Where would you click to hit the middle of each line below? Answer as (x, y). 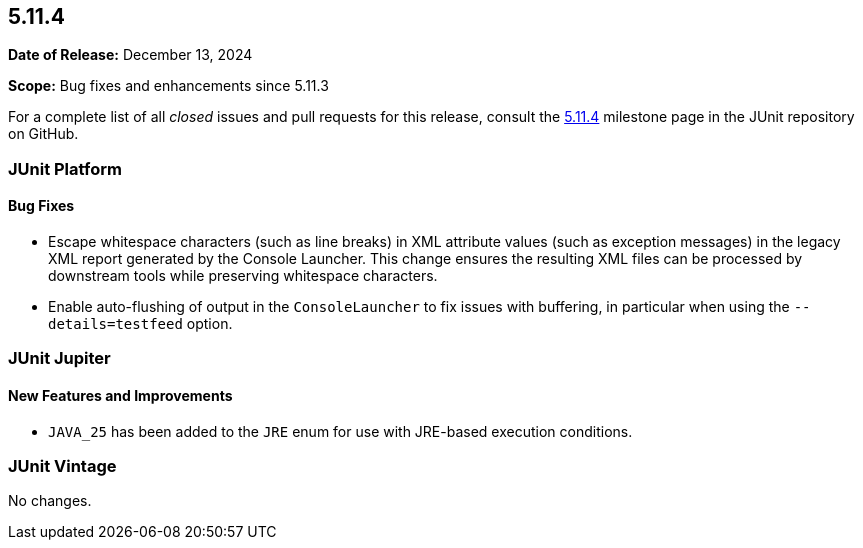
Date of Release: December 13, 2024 (130, 55)
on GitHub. (43, 134)
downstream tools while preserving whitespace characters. (243, 276)
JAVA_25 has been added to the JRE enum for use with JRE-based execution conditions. (340, 431)
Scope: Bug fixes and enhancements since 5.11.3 (168, 86)
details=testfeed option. (140, 324)
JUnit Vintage (62, 465)
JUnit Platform (65, 168)
